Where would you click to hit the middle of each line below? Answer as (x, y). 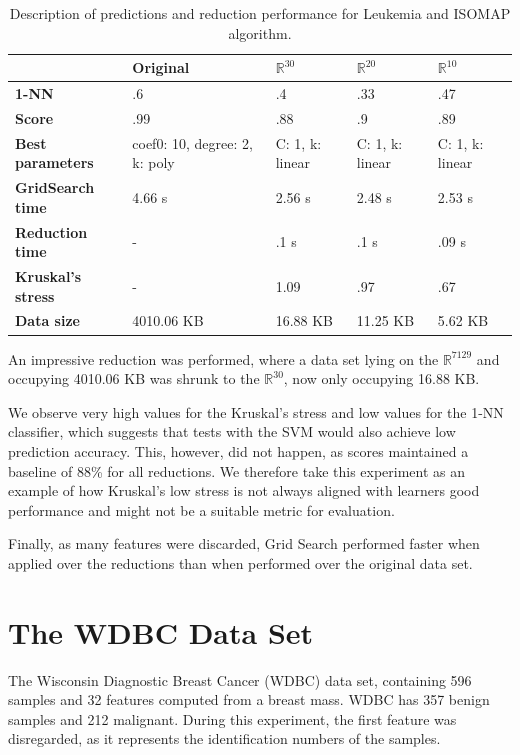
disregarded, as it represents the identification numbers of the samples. (224, 738)
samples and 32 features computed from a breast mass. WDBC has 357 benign (249, 699)
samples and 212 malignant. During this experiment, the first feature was (232, 718)
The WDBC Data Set (161, 631)
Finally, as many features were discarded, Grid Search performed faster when (244, 543)
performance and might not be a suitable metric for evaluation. (201, 509)
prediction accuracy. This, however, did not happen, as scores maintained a (238, 450)
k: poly (153, 162)
